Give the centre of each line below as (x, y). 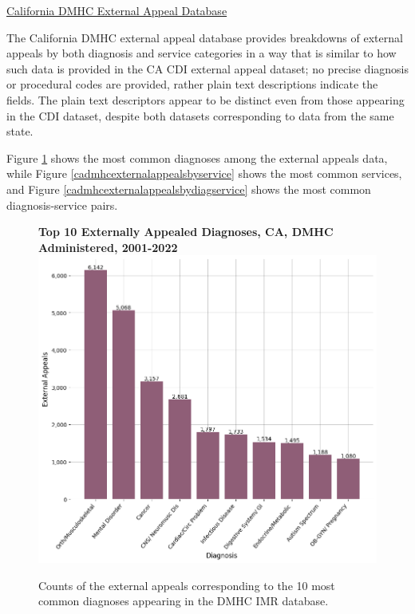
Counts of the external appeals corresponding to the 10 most (187, 585)
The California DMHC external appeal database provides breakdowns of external (205, 37)
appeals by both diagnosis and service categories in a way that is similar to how (202, 53)
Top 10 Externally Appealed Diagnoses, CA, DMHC (186, 232)
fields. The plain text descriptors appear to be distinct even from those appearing (206, 99)
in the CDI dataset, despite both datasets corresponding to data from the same (200, 115)
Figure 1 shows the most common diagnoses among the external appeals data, (197, 157)
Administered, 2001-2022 (108, 247)
